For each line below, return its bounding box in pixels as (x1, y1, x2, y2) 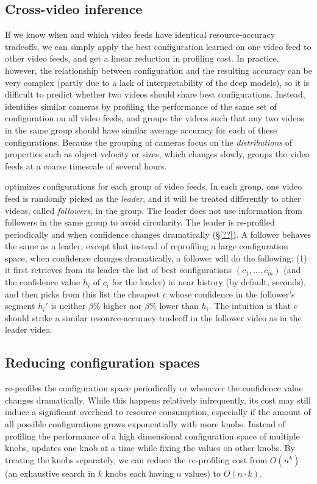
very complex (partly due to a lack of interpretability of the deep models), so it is (5, 76, 310, 88)
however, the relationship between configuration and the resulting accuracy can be (5, 63, 312, 76)
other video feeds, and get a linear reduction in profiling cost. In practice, (5, 52, 279, 65)
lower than (159, 299, 199, 312)
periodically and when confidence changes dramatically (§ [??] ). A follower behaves (5, 227, 312, 240)
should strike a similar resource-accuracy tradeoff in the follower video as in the (5, 311, 302, 324)
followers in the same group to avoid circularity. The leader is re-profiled (5, 216, 275, 229)
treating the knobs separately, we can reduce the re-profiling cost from (5, 453, 268, 466)
